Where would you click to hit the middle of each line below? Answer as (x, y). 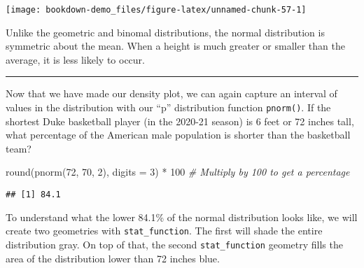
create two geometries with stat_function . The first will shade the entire (164, 231)
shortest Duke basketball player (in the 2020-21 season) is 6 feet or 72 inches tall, (180, 121)
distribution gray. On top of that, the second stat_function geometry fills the (174, 244)
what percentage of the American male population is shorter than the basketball (178, 135)
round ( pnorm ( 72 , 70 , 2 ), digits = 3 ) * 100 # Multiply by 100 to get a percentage (178, 172)
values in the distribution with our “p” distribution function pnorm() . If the (168, 107)
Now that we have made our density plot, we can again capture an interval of (171, 93)
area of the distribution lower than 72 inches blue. (113, 258)
